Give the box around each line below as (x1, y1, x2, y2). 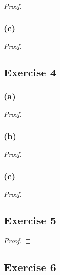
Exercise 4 (4, 64, 56, 79)
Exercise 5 (4, 213, 56, 228)
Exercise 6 (4, 259, 56, 274)
